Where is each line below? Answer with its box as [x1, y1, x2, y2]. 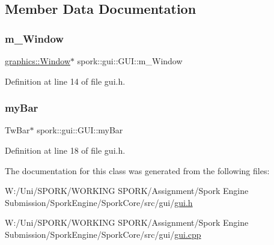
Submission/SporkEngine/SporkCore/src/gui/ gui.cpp [5, 228, 201, 240]
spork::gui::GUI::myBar [37, 124, 123, 136]
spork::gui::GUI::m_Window [77, 55, 183, 67]
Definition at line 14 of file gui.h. [5, 74, 126, 87]
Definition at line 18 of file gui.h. [5, 144, 126, 156]
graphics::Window [5, 55, 71, 67]
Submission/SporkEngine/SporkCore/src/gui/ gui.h [5, 196, 193, 208]
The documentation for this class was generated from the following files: [5, 164, 270, 177]
